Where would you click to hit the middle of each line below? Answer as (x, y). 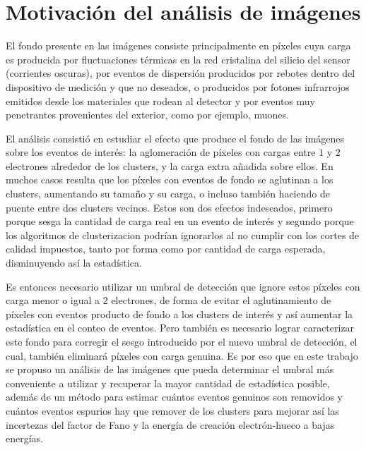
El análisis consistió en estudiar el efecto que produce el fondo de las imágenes (175, 138)
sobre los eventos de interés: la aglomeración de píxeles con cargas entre (161, 152)
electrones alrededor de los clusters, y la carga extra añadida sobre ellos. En (170, 165)
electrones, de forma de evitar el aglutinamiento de (221, 300)
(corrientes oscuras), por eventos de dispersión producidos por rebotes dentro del (181, 73)
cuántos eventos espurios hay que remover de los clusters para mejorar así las (172, 410)
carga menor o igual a (53, 300)
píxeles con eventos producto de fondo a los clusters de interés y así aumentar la (179, 314)
